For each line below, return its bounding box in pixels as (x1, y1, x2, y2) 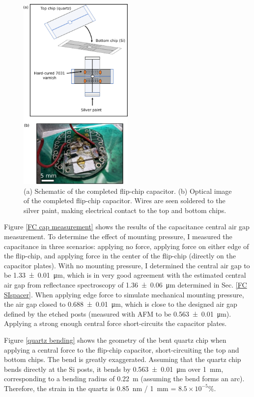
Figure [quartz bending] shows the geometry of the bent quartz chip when (4, 335, 226, 345)
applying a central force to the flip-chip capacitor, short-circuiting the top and (4, 344, 239, 355)
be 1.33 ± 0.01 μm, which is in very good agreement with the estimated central (4, 270, 246, 280)
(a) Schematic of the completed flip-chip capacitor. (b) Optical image (24, 185, 232, 196)
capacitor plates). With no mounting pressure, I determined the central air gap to (4, 260, 250, 270)
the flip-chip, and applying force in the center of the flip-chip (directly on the (4, 251, 236, 261)
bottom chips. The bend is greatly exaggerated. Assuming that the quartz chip (4, 354, 241, 364)
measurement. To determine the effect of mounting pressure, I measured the (4, 231, 232, 242)
